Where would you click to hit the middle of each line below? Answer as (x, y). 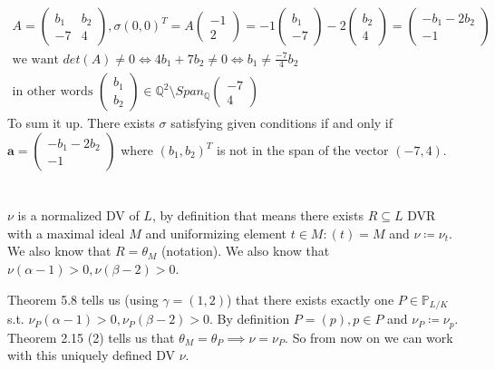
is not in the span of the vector (303, 150)
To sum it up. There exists (81, 123)
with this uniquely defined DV (92, 355)
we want (35, 59)
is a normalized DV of (78, 215)
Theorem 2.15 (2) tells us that (91, 337)
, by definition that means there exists (258, 215)
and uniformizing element (216, 233)
